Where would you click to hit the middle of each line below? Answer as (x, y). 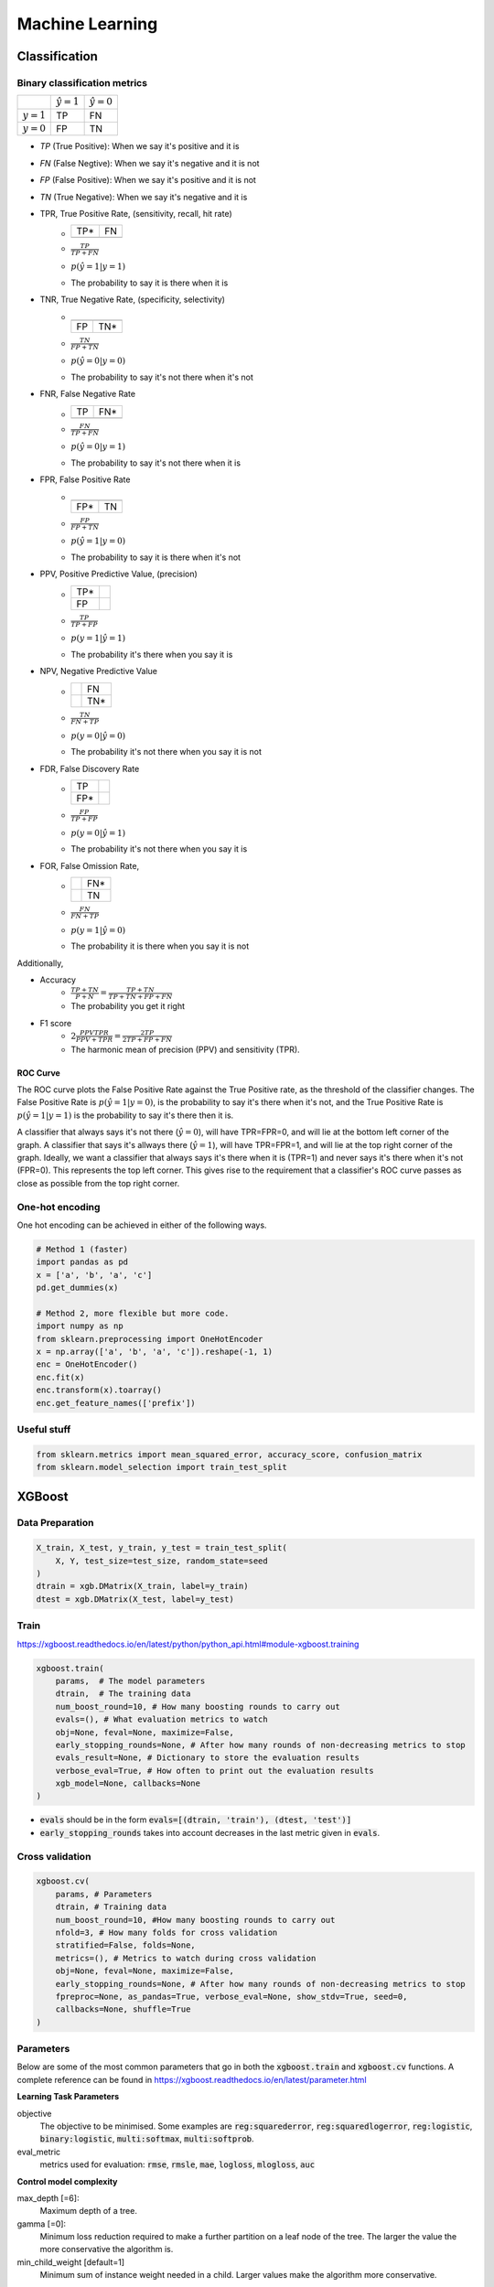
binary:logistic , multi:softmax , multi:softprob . (147, 2139)
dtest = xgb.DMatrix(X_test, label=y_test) (135, 1599)
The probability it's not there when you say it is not (166, 752)
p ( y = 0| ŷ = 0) (98, 735)
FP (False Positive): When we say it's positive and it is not (148, 180)
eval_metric (39, 2152)
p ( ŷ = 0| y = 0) (98, 361)
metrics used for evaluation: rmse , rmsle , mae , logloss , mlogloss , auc (177, 2164)
